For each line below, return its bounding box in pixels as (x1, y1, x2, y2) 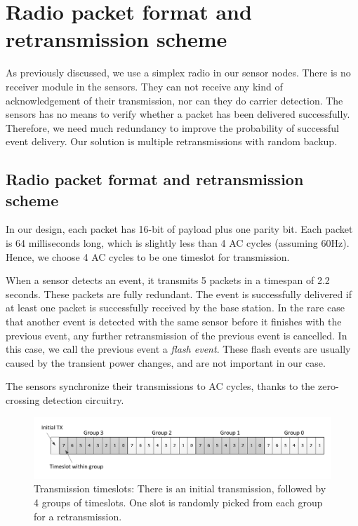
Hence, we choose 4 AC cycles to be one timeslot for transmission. (6, 249, 290, 264)
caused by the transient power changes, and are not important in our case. (6, 355, 326, 370)
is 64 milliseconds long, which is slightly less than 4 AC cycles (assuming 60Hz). (6, 236, 350, 250)
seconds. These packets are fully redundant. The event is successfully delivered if (6, 286, 352, 301)
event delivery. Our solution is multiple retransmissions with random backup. (6, 134, 338, 149)
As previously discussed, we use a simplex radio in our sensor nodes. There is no (6, 65, 351, 80)
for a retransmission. (34, 508, 122, 523)
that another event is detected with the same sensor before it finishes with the (6, 314, 342, 329)
